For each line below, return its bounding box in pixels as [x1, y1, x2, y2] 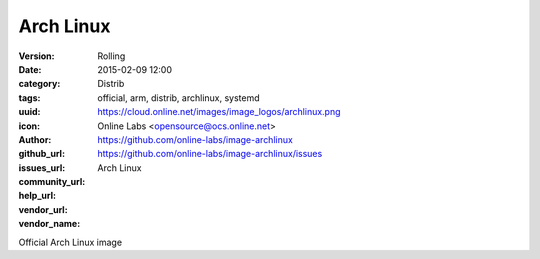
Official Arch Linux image [18, 236, 123, 248]
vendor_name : [18, 218, 81, 230]
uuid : [18, 106, 41, 118]
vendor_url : [18, 203, 69, 215]
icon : [18, 120, 41, 132]
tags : [18, 91, 41, 104]
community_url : [18, 176, 86, 188]
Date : [18, 63, 42, 75]
